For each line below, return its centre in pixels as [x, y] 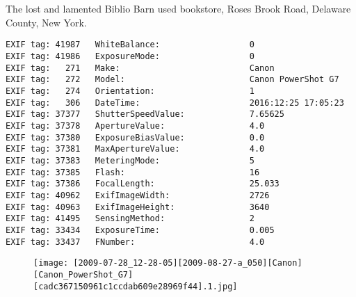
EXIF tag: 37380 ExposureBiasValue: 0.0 [135, 137]
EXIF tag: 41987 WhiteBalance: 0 [130, 45]
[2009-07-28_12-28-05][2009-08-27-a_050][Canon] [188, 263]
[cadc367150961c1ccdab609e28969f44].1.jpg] [136, 286]
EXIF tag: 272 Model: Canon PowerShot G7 [172, 80]
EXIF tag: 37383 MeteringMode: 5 [130, 160]
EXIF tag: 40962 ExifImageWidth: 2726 [138, 195]
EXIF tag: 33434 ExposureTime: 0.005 [140, 230]
